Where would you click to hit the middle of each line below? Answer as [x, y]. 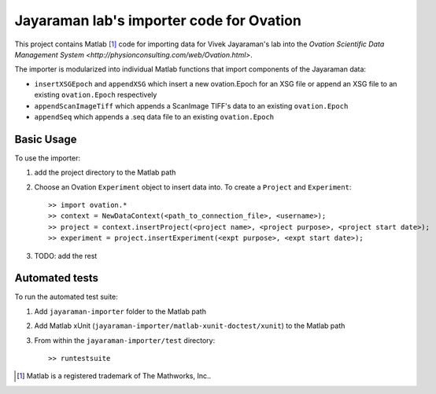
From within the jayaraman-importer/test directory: [125, 340]
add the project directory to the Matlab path [105, 172]
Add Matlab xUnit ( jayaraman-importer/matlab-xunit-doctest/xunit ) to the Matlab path [190, 326]
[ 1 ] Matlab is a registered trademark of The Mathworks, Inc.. [114, 376]
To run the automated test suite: [66, 297]
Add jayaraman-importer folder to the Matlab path [120, 311]
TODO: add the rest [66, 256]
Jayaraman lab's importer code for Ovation [158, 20]
